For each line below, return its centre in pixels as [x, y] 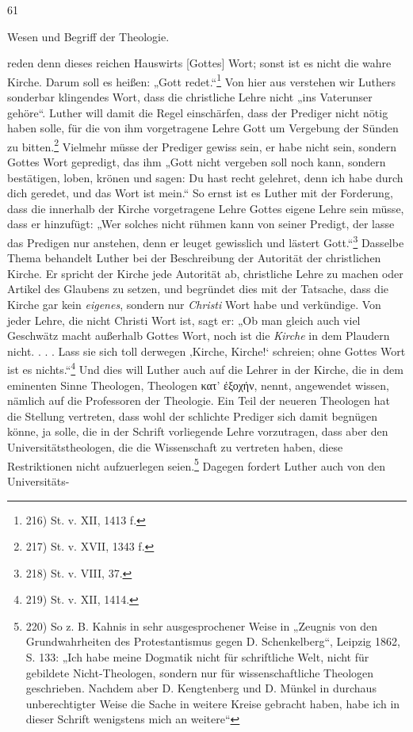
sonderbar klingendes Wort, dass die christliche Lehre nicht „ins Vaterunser [190, 97]
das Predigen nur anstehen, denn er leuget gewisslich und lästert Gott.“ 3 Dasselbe [206, 241]
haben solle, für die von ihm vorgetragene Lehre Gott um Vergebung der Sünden [203, 128]
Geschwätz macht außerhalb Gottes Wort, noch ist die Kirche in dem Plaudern [199, 335]
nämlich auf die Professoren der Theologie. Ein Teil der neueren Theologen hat [199, 400]
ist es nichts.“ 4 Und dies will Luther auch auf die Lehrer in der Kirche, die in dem [205, 368]
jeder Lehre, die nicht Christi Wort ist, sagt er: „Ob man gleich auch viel [184, 320]
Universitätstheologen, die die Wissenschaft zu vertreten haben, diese [175, 447]
